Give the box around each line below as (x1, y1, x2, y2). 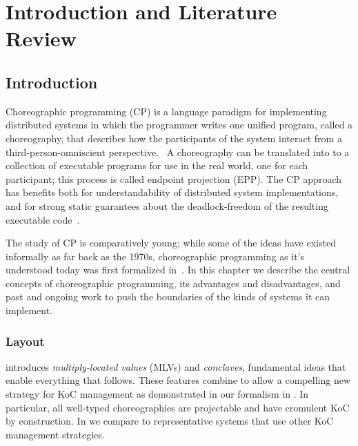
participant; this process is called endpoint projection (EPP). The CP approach (6, 171, 342, 186)
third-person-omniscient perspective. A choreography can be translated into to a (6, 144, 350, 159)
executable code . (6, 212, 80, 226)
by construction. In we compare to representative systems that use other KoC (6, 414, 334, 428)
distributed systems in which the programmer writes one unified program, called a (6, 117, 353, 132)
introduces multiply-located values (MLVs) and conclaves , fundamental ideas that (6, 359, 346, 374)
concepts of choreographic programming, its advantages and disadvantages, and (6, 275, 341, 290)
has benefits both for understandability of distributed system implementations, (6, 185, 339, 200)
